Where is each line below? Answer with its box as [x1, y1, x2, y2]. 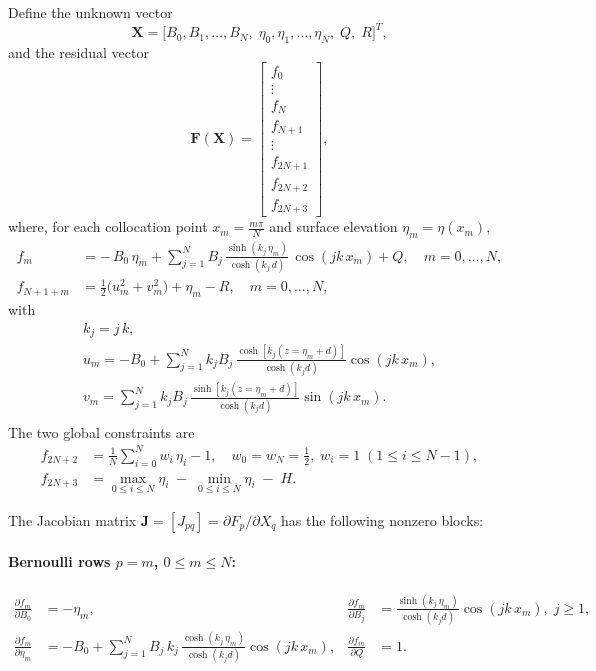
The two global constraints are [8, 421, 195, 442]
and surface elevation [269, 216, 398, 237]
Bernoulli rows [8, 551, 111, 572]
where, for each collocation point [8, 216, 208, 237]
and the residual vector [8, 41, 149, 62]
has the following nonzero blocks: [281, 509, 484, 530]
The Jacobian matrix [8, 509, 137, 530]
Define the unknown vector [8, 2, 173, 22]
